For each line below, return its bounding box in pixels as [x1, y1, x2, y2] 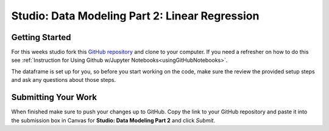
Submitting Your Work [11, 92, 97, 102]
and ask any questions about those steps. [11, 76, 116, 84]
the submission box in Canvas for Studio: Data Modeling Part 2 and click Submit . [11, 116, 216, 124]
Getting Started [11, 32, 71, 42]
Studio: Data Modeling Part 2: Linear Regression [11, 9, 260, 22]
